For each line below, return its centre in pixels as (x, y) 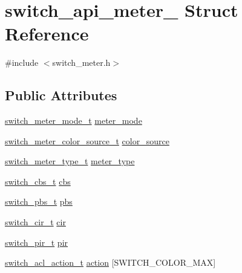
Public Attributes (61, 95)
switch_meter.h (81, 63)
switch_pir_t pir (37, 242)
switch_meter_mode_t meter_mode (74, 120)
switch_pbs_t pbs (39, 201)
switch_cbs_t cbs (38, 181)
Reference (47, 34)
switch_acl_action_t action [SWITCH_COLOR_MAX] (110, 262)
